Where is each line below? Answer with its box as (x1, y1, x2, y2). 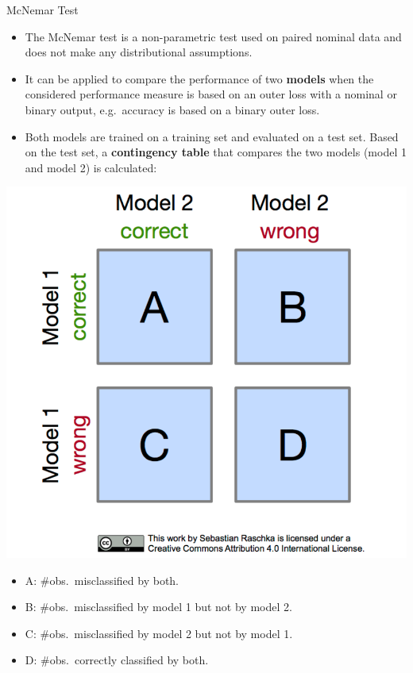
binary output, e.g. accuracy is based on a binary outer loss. (25, 101, 320, 117)
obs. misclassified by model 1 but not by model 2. (48, 598, 292, 615)
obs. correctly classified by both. (49, 652, 209, 668)
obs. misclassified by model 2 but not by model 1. (49, 625, 293, 641)
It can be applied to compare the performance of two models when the (25, 70, 374, 87)
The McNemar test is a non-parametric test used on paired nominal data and (25, 28, 402, 44)
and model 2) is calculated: (25, 159, 157, 175)
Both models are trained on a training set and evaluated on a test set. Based (25, 128, 399, 144)
